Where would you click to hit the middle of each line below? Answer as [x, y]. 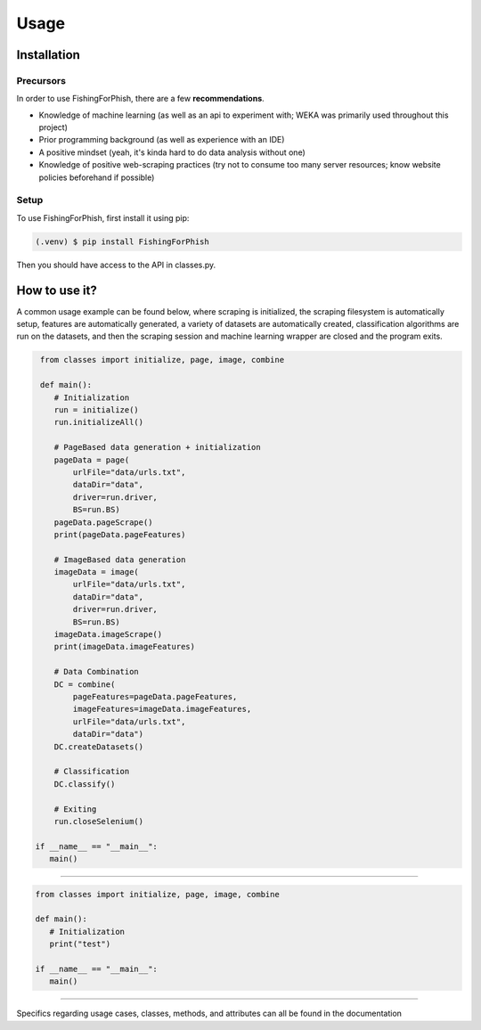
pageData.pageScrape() [103, 522]
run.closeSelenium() [99, 821]
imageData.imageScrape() [108, 634]
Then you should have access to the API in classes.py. [116, 265]
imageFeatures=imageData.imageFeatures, [162, 709]
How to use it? [57, 290]
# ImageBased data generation [120, 560]
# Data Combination [97, 672]
